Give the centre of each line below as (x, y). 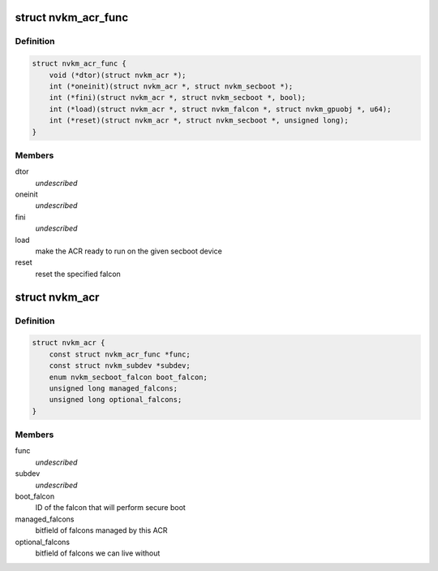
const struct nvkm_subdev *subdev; (120, 366)
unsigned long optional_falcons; (116, 400)
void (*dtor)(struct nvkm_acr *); (118, 75)
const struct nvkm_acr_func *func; (120, 354)
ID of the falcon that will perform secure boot (110, 508)
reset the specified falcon (78, 274)
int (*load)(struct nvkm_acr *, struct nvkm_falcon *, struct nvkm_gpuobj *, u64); (220, 109)
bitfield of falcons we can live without (98, 553)
